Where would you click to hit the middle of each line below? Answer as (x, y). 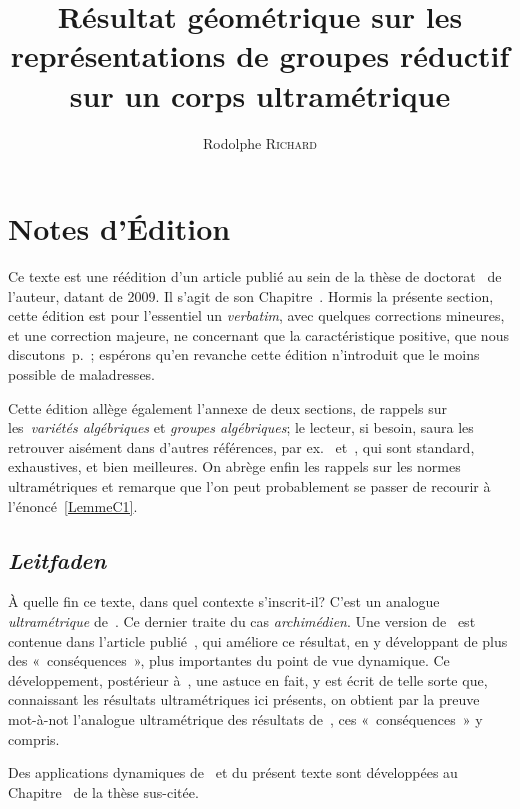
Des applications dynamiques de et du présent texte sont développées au (233, 772)
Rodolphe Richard (260, 142)
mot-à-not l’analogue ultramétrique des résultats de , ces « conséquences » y (245, 718)
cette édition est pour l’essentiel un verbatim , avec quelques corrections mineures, (256, 315)
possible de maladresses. (82, 374)
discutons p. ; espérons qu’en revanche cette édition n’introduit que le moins (244, 354)
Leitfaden (57, 559)
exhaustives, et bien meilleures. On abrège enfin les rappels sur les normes (234, 466)
